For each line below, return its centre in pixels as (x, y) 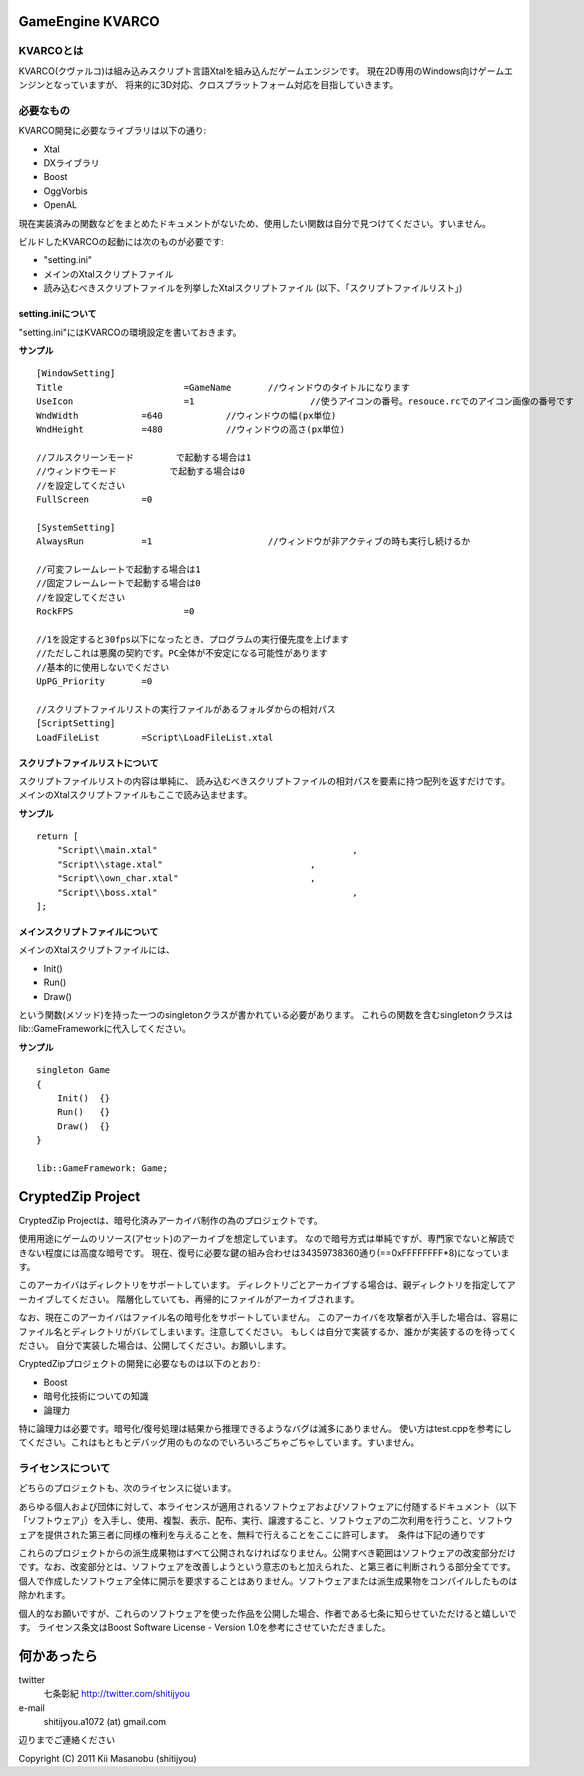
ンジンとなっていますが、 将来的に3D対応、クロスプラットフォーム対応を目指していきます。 (208, 85)
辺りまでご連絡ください (66, 1740)
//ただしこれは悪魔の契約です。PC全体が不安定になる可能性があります (182, 653)
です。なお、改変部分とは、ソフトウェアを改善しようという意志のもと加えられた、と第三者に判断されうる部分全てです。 (267, 1567)
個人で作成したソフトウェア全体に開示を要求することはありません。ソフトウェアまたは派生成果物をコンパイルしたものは (268, 1581)
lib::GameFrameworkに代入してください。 (105, 1029)
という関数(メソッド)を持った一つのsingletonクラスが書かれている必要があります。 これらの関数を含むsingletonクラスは (266, 1014)
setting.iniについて (57, 314)
